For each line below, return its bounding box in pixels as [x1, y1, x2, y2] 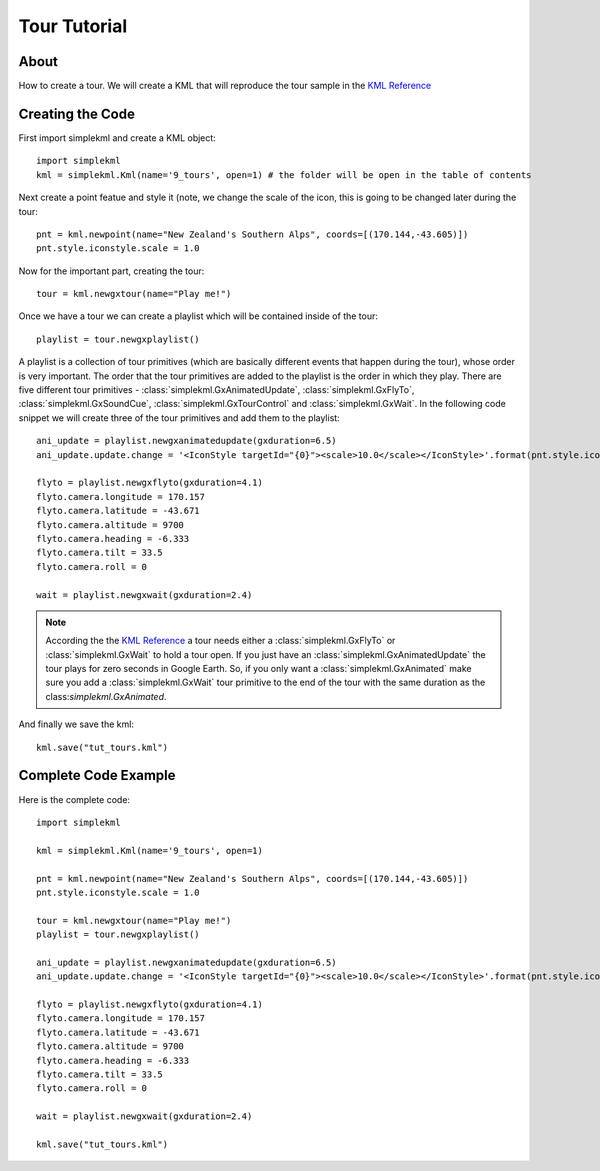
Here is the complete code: [18, 793, 130, 805]
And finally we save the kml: [18, 718, 135, 730]
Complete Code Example [18, 767, 176, 784]
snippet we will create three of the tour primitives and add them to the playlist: [18, 411, 340, 424]
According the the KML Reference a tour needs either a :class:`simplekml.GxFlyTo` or [45, 635, 396, 647]
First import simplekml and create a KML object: [18, 131, 217, 144]
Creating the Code [18, 105, 135, 122]
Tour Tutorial [18, 15, 128, 37]
